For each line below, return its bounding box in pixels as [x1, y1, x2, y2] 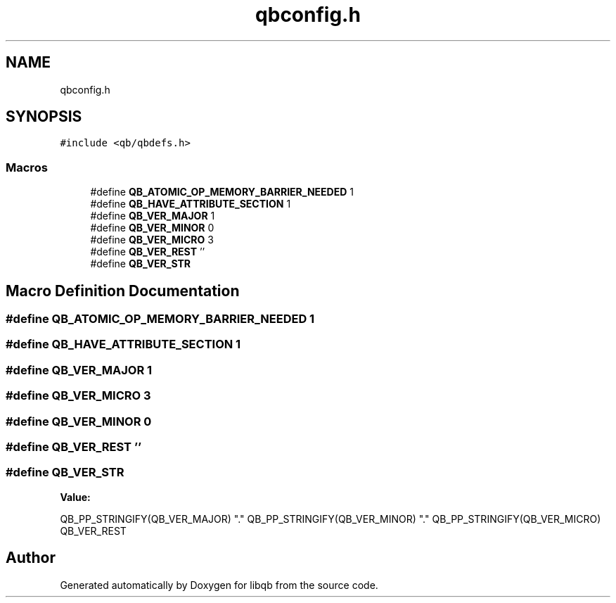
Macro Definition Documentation [6, 281, 240, 300]
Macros [6, 160, 48, 174]
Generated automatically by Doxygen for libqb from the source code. [60, 578, 378, 591]
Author [6, 549, 56, 567]
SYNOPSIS [6, 108, 82, 126]
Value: [60, 490, 91, 503]
